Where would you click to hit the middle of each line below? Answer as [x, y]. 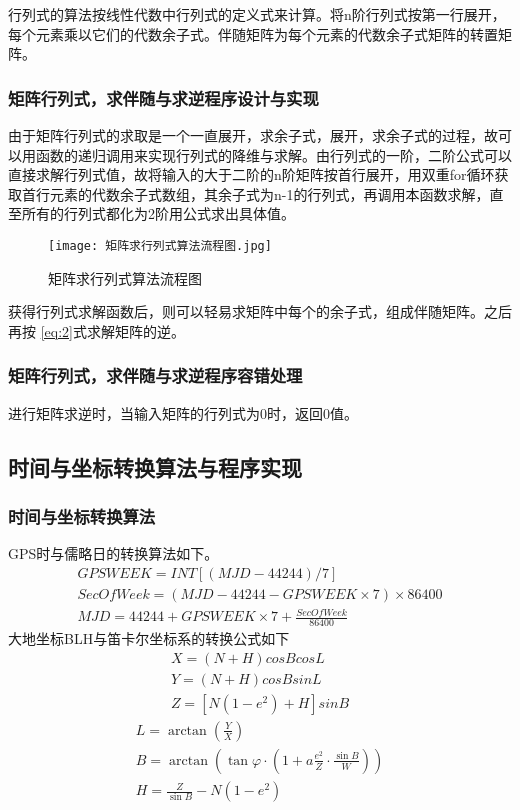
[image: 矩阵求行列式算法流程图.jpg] [160, 245]
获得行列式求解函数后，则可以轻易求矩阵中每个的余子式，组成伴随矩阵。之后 [260, 311]
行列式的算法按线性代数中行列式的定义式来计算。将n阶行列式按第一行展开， [257, 14]
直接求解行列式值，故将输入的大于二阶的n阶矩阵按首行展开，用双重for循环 [251, 174]
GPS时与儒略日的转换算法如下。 [113, 553]
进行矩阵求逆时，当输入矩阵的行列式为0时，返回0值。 [183, 412]
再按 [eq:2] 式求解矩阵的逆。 [96, 330]
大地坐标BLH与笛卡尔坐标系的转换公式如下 [149, 638]
